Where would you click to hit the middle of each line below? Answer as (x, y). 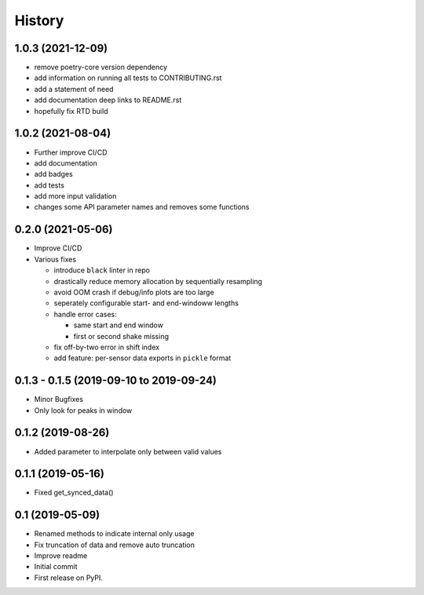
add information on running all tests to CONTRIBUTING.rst (128, 78)
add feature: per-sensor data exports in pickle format (143, 358)
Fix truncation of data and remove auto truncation (115, 545)
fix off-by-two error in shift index (107, 347)
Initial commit (56, 567)
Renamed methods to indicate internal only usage (114, 534)
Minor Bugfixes (59, 400)
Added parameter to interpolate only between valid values (128, 451)
